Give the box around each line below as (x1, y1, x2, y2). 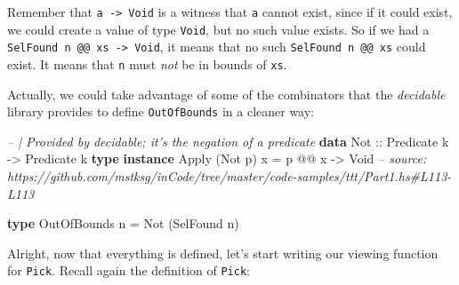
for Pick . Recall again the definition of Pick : (7, 261, 250, 280)
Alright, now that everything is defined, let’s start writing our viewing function (7, 243, 439, 262)
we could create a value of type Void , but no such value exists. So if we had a (7, 20, 430, 38)
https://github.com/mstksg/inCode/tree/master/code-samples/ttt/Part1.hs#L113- (7, 167, 452, 186)
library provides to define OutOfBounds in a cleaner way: (7, 102, 314, 121)
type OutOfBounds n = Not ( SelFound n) (7, 214, 239, 233)
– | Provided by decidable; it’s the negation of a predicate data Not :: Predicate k (7, 131, 449, 150)
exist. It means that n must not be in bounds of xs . (7, 54, 287, 73)
